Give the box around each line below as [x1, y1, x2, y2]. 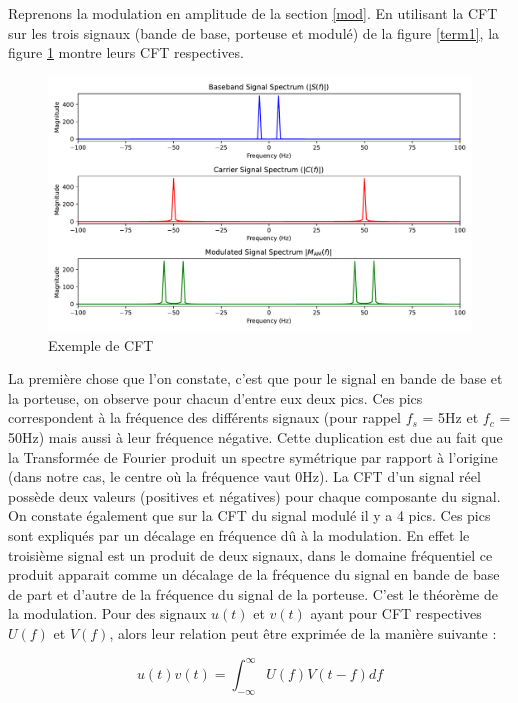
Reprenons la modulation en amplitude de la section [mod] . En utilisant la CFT [8, 3, 498, 23]
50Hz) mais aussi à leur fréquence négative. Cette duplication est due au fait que [8, 426, 503, 447]
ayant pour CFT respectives [310, 603, 482, 624]
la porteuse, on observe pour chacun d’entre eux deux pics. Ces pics [8, 387, 423, 408]
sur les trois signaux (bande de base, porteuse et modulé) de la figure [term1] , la [8, 22, 500, 43]
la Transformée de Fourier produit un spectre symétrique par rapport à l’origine [8, 446, 498, 467]
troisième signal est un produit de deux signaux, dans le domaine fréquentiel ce [8, 544, 493, 565]
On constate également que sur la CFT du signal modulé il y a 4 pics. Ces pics [8, 505, 491, 526]
